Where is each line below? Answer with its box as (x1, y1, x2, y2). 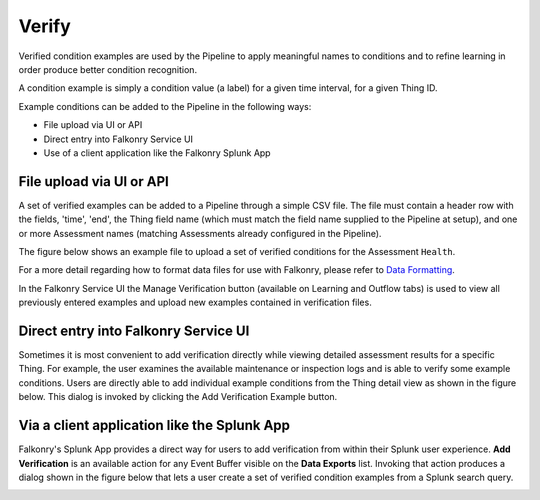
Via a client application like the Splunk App (18, 417, 290, 434)
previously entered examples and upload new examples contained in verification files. (18, 296, 372, 309)
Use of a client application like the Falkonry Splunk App (43, 146, 271, 159)
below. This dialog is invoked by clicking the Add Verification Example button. (18, 391, 338, 403)
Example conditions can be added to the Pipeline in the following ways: (18, 100, 312, 112)
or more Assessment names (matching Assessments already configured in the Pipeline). (18, 227, 382, 239)
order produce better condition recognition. (18, 63, 198, 75)
